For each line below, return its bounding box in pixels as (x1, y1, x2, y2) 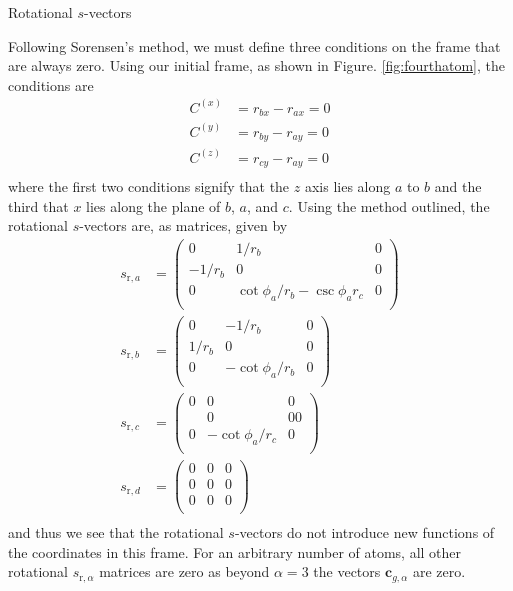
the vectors (313, 561, 381, 582)
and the (434, 176, 482, 197)
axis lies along (304, 176, 391, 197)
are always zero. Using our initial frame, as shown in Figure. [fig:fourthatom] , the (8, 55, 505, 76)
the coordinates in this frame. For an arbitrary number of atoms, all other (8, 541, 462, 562)
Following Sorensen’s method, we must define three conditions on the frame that (8, 35, 501, 56)
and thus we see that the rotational (8, 522, 224, 543)
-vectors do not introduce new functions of (234, 522, 495, 543)
